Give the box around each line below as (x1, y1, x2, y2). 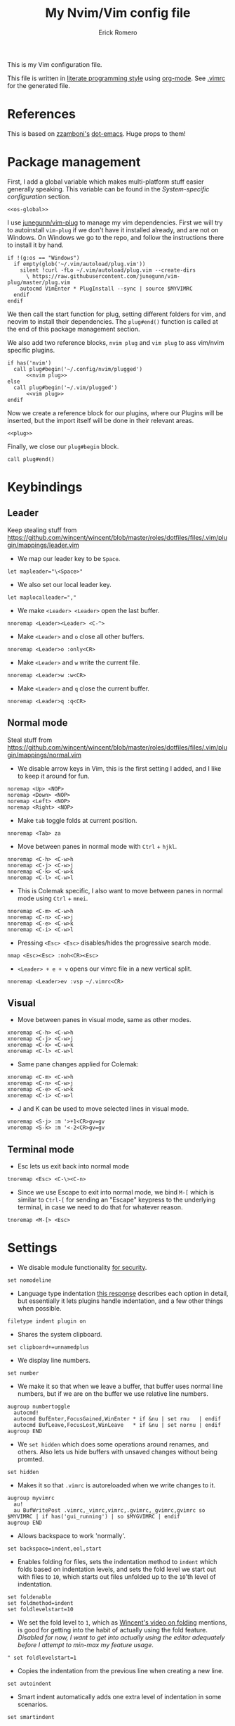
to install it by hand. (7, 241, 65, 249)
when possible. (17, 1304, 62, 1313)
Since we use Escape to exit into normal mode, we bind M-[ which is (17, 1188, 215, 1197)
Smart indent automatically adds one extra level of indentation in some (17, 1693, 222, 1701)
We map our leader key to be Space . (17, 554, 121, 562)
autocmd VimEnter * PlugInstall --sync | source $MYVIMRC (20, 285, 193, 292)
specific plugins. (7, 346, 55, 354)
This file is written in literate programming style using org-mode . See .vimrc (7, 74, 226, 82)
